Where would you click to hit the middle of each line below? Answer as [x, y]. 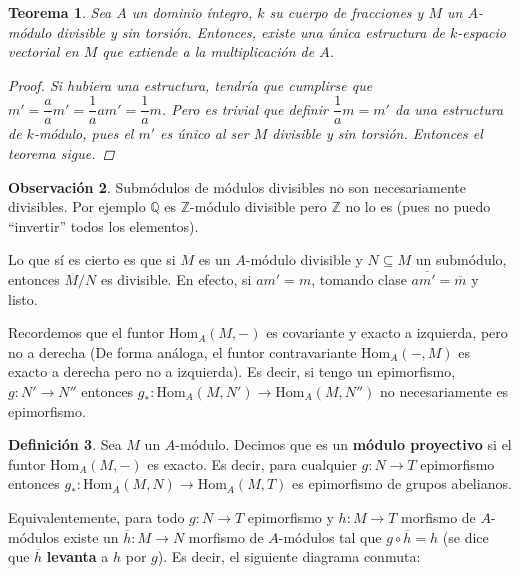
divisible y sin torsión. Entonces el [377, 133]
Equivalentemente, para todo [96, 516]
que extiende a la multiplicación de [208, 51]
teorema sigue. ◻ [61, 153]
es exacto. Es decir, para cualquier [252, 463]
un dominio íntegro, [192, 12]
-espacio [481, 31]
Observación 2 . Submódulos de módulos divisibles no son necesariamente [237, 186]
